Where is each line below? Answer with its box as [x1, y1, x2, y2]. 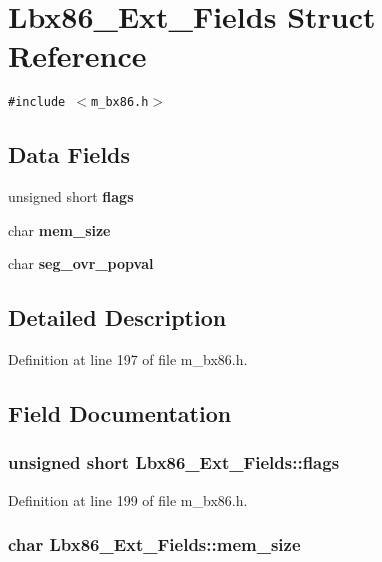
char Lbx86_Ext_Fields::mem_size [8, 532, 301, 557]
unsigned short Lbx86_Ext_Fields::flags [8, 450, 340, 475]
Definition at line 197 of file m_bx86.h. [8, 349, 248, 370]
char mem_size [8, 219, 111, 240]
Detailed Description [8, 302, 227, 333]
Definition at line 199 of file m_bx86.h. [8, 489, 248, 510]
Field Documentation [8, 398, 232, 429]
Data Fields [8, 139, 131, 170]
